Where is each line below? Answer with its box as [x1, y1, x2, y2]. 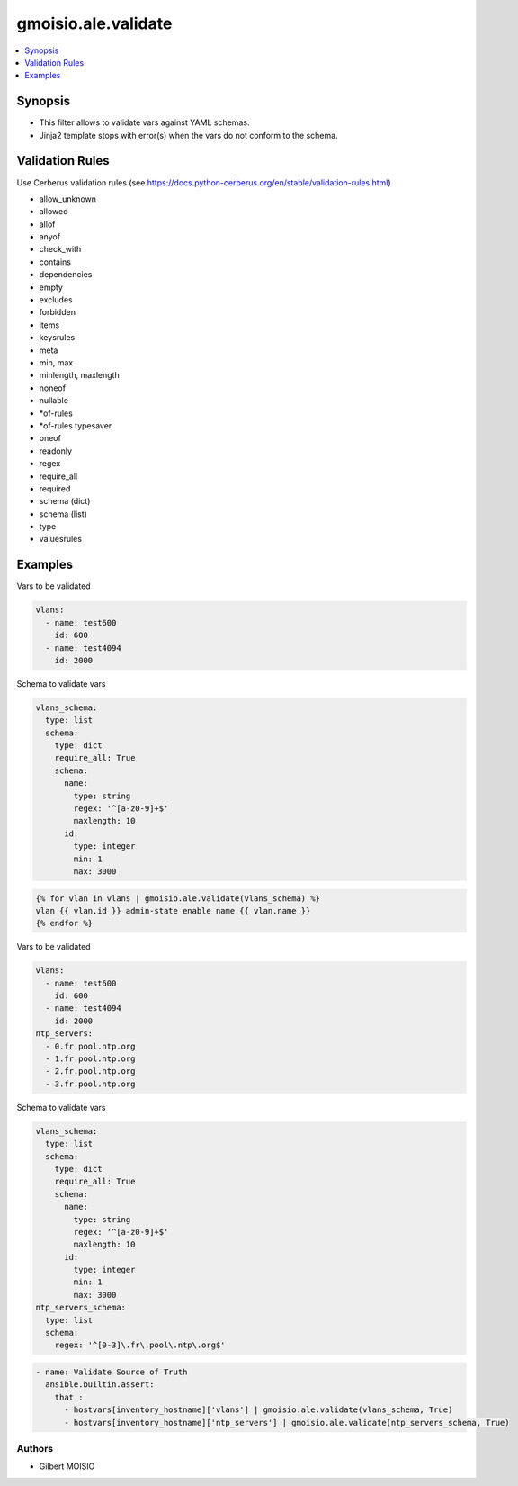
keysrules [39, 332, 76, 343]
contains [39, 257, 72, 267]
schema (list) [39, 509, 87, 519]
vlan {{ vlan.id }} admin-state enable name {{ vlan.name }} [35, 905, 311, 915]
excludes [39, 294, 73, 305]
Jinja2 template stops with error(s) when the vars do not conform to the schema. [39, 130, 338, 140]
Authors [16, 1442, 54, 1454]
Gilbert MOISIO [39, 1461, 95, 1472]
